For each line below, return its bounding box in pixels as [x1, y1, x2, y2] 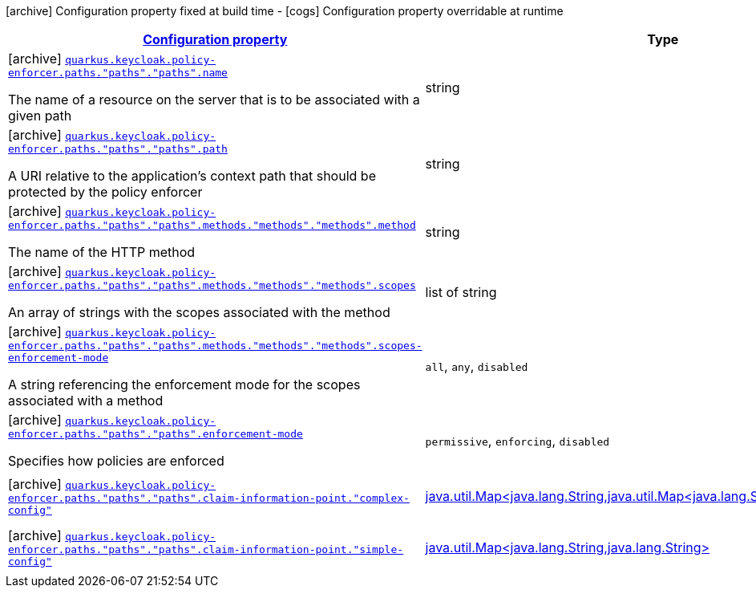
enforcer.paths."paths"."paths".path [8, 143, 228, 155]
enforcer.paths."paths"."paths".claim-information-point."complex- [8, 492, 410, 504]
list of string [425, 283, 497, 300]
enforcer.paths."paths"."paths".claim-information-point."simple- [8, 543, 404, 555]
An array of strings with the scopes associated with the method [8, 304, 390, 320]
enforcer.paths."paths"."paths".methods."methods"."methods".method [8, 219, 416, 231]
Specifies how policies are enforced [8, 453, 224, 469]
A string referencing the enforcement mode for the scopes [8, 376, 361, 393]
